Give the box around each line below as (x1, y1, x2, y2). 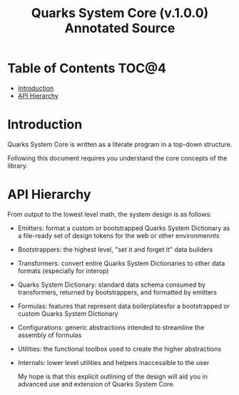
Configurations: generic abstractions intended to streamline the (17, 323, 205, 332)
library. (7, 161, 29, 170)
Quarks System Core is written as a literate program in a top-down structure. (7, 140, 233, 148)
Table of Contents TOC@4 (7, 61, 166, 76)
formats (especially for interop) (17, 266, 109, 275)
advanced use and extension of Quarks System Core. (17, 379, 176, 388)
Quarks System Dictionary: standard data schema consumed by (17, 280, 205, 289)
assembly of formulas (17, 330, 82, 339)
